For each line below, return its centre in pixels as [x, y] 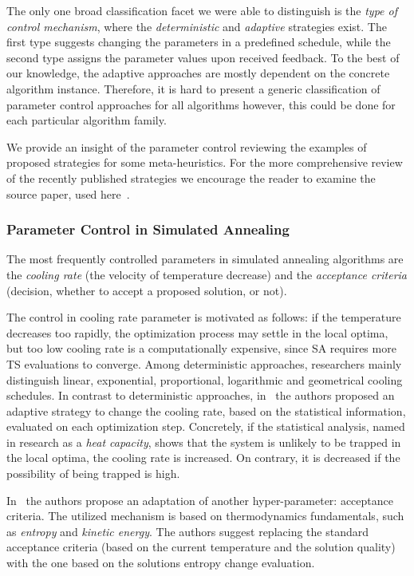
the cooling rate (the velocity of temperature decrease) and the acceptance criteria [207, 274]
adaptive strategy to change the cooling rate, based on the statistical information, [206, 410]
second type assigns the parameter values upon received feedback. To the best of [203, 57]
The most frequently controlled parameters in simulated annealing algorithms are [205, 259]
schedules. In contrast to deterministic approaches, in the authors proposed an [201, 395]
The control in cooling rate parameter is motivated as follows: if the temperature [204, 317]
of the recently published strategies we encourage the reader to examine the [191, 178]
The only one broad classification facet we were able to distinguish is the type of [202, 10]
